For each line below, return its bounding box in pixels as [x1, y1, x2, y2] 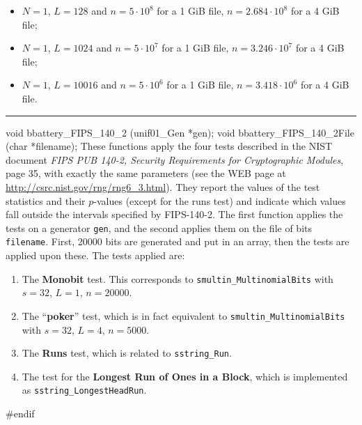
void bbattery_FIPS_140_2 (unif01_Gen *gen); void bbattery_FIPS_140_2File [6, 125, 354, 139]
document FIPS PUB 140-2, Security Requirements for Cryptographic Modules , [6, 152, 344, 167]
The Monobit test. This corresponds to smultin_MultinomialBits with [22, 271, 333, 286]
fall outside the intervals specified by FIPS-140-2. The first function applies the [6, 207, 343, 222]
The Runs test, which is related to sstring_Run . [22, 346, 232, 360]
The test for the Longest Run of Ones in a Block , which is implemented [22, 369, 348, 383]
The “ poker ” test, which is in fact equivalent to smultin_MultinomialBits [22, 308, 345, 323]
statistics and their [6, 193, 86, 208]
